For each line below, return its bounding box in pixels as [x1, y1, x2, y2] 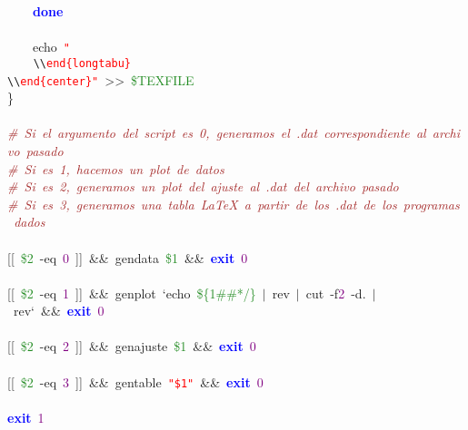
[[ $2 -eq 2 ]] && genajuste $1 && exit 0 [7, 337, 256, 356]
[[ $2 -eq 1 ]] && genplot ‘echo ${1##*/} [7, 283, 256, 302]
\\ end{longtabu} [33, 56, 132, 70]
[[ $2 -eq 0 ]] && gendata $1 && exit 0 [7, 248, 248, 267]
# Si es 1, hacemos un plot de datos [7, 159, 224, 178]
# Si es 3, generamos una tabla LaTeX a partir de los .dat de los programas [7, 194, 460, 213]
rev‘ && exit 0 [13, 301, 105, 320]
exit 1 [7, 407, 45, 426]
